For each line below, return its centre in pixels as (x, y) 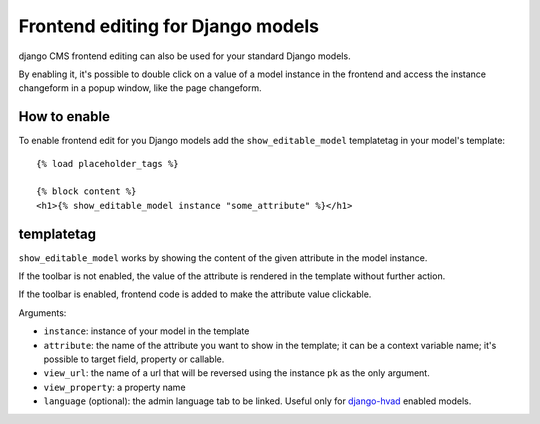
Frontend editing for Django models (169, 26)
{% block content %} (86, 191)
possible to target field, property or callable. (134, 359)
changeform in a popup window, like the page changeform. (140, 88)
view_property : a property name (114, 387)
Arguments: (42, 312)
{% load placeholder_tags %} (107, 163)
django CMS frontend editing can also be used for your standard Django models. (184, 56)
